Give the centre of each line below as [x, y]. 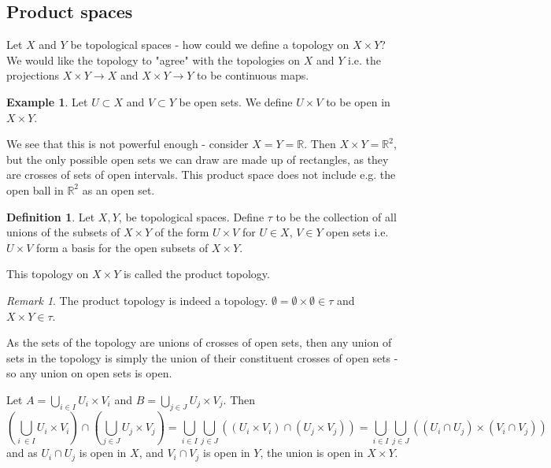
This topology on [48, 274]
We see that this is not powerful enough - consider [128, 144]
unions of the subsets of [63, 232]
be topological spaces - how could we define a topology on [210, 45]
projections [33, 75]
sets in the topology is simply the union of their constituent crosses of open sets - [202, 357]
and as [22, 453]
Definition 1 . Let [51, 216]
